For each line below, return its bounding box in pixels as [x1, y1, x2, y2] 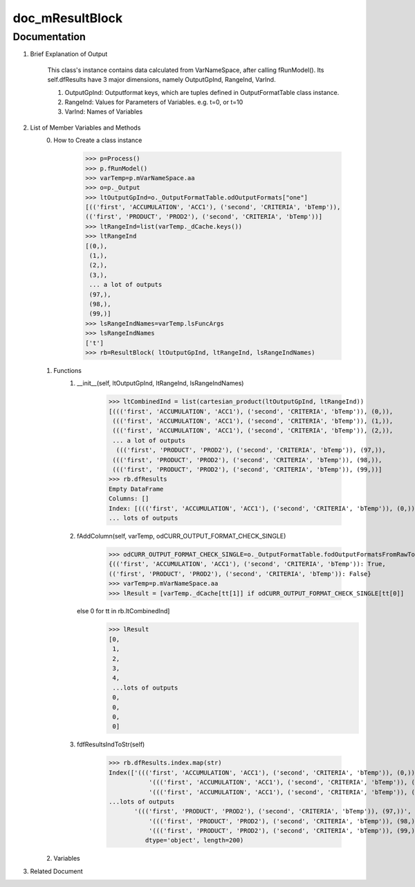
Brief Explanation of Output [30, 50, 108, 58]
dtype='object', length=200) [145, 836, 244, 845]
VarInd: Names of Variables [64, 107, 143, 116]
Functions [53, 366, 82, 374]
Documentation [12, 30, 86, 43]
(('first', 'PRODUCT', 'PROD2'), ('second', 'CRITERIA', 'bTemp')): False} [108, 570, 371, 578]
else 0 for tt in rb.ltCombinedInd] [77, 607, 170, 615]
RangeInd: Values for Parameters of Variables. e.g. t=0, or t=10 [64, 98, 243, 106]
